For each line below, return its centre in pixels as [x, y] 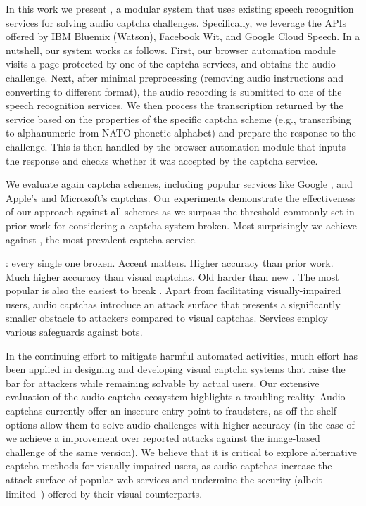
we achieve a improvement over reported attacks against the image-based [163, 438]
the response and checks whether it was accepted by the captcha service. [162, 160]
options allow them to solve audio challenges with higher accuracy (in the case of [180, 424]
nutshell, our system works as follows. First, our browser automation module [171, 50]
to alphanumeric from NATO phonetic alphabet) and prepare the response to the [181, 133]
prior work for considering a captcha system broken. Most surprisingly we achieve [181, 225]
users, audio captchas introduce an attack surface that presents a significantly [173, 304]
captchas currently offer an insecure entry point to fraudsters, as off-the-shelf [171, 411]
